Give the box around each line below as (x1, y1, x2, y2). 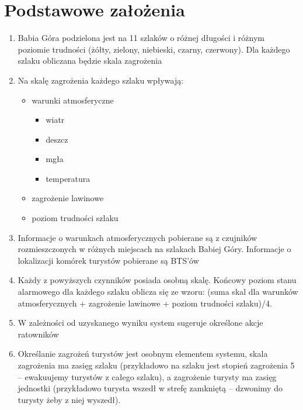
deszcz (46, 133, 68, 145)
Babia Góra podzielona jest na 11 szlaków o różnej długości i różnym (18, 32, 265, 44)
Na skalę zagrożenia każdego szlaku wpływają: (18, 74, 184, 86)
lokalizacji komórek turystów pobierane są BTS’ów (18, 254, 199, 266)
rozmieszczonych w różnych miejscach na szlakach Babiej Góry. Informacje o (18, 243, 291, 255)
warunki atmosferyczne (32, 94, 114, 106)
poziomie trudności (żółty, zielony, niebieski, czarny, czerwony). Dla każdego (18, 43, 290, 55)
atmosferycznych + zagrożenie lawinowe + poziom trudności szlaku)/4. (18, 297, 272, 309)
